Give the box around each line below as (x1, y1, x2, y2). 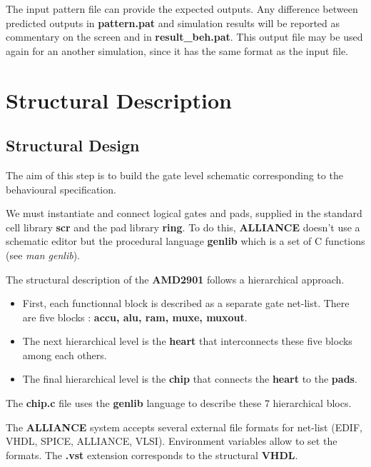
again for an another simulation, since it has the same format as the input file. (6, 43, 349, 58)
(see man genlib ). (6, 247, 80, 262)
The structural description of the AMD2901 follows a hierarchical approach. (6, 271, 345, 286)
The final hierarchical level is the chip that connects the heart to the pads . (22, 371, 357, 386)
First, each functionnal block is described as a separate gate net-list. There (22, 296, 350, 311)
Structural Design (6, 134, 140, 156)
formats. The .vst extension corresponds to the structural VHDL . (6, 447, 298, 462)
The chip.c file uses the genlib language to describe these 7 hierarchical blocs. (6, 396, 352, 411)
